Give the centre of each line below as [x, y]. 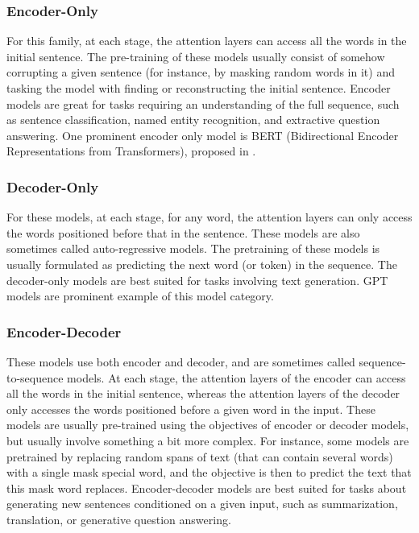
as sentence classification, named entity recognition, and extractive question [193, 120]
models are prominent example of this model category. [140, 296]
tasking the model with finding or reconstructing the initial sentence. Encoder [199, 88]
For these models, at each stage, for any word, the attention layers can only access [209, 217]
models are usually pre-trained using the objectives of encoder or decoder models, [208, 425]
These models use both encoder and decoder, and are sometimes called [181, 361]
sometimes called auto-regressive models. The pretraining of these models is [193, 248]
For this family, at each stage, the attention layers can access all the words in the [207, 41]
